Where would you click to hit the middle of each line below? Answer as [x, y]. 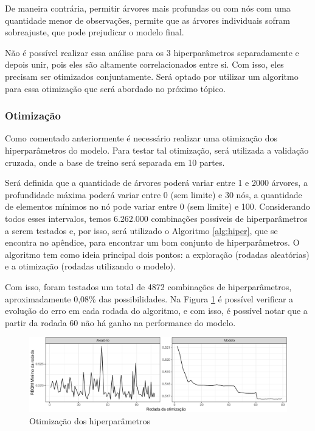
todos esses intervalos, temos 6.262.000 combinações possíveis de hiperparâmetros [156, 218]
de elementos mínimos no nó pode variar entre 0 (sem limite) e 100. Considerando [157, 206]
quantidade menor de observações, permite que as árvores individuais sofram [147, 20]
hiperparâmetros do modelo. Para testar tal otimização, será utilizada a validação [157, 150]
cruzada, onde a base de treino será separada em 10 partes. [115, 162]
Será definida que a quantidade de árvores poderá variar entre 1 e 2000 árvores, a [156, 183]
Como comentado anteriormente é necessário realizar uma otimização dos [141, 138]
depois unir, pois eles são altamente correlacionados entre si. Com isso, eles [144, 64]
